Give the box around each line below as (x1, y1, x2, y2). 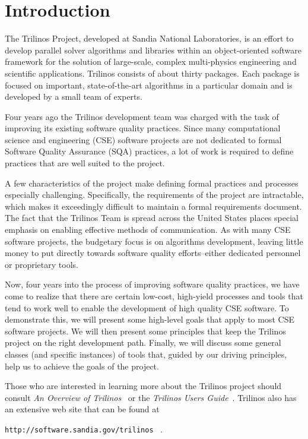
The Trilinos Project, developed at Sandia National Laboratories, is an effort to (5, 32, 294, 45)
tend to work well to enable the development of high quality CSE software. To (5, 301, 289, 314)
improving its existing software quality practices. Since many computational (5, 122, 281, 134)
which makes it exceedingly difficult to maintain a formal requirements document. (5, 200, 302, 212)
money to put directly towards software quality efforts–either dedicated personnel (5, 247, 301, 259)
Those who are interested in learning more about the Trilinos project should (5, 380, 282, 392)
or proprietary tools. (5, 258, 78, 270)
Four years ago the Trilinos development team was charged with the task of (5, 110, 279, 122)
